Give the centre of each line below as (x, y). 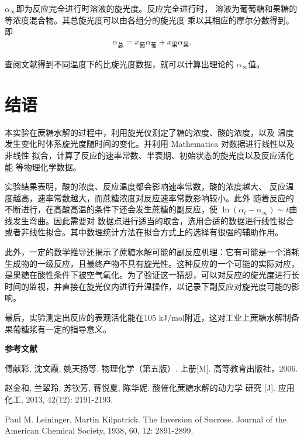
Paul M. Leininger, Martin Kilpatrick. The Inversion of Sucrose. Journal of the (146, 419)
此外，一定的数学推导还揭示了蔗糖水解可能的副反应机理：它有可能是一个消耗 (152, 252)
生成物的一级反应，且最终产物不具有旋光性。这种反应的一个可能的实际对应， (152, 263)
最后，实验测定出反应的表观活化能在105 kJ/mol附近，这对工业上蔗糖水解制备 (152, 317)
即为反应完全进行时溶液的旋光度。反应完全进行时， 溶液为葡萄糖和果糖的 (157, 8)
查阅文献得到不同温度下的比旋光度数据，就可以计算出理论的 (119, 64)
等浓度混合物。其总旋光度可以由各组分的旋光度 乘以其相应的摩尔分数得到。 (149, 20)
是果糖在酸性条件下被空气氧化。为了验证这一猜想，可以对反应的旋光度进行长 (152, 275)
